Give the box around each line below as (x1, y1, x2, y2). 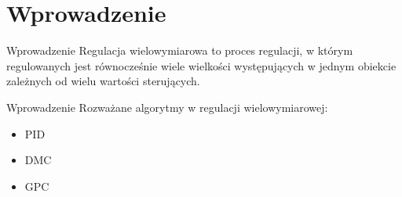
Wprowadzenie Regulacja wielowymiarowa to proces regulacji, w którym (6, 42, 353, 59)
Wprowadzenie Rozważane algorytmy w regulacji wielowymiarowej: (6, 98, 328, 115)
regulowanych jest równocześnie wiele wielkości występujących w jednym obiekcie (6, 57, 397, 73)
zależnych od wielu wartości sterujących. (6, 73, 200, 89)
